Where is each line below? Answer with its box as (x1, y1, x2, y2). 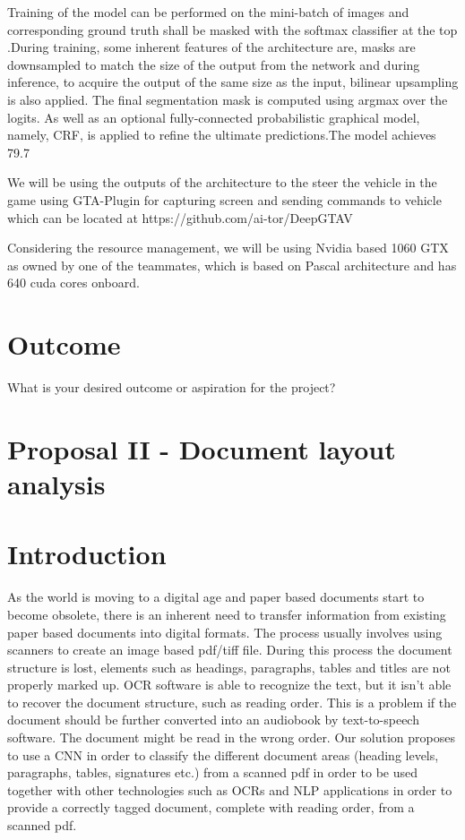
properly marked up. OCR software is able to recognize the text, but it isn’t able (7, 675, 452, 694)
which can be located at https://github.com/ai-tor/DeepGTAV (7, 208, 353, 227)
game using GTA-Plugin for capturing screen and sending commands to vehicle (7, 190, 442, 209)
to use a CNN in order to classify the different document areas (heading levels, (7, 745, 439, 764)
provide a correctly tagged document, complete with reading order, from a (7, 798, 415, 817)
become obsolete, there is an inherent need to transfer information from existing (7, 604, 446, 623)
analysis (7, 466, 106, 501)
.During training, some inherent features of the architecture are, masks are (7, 38, 416, 56)
